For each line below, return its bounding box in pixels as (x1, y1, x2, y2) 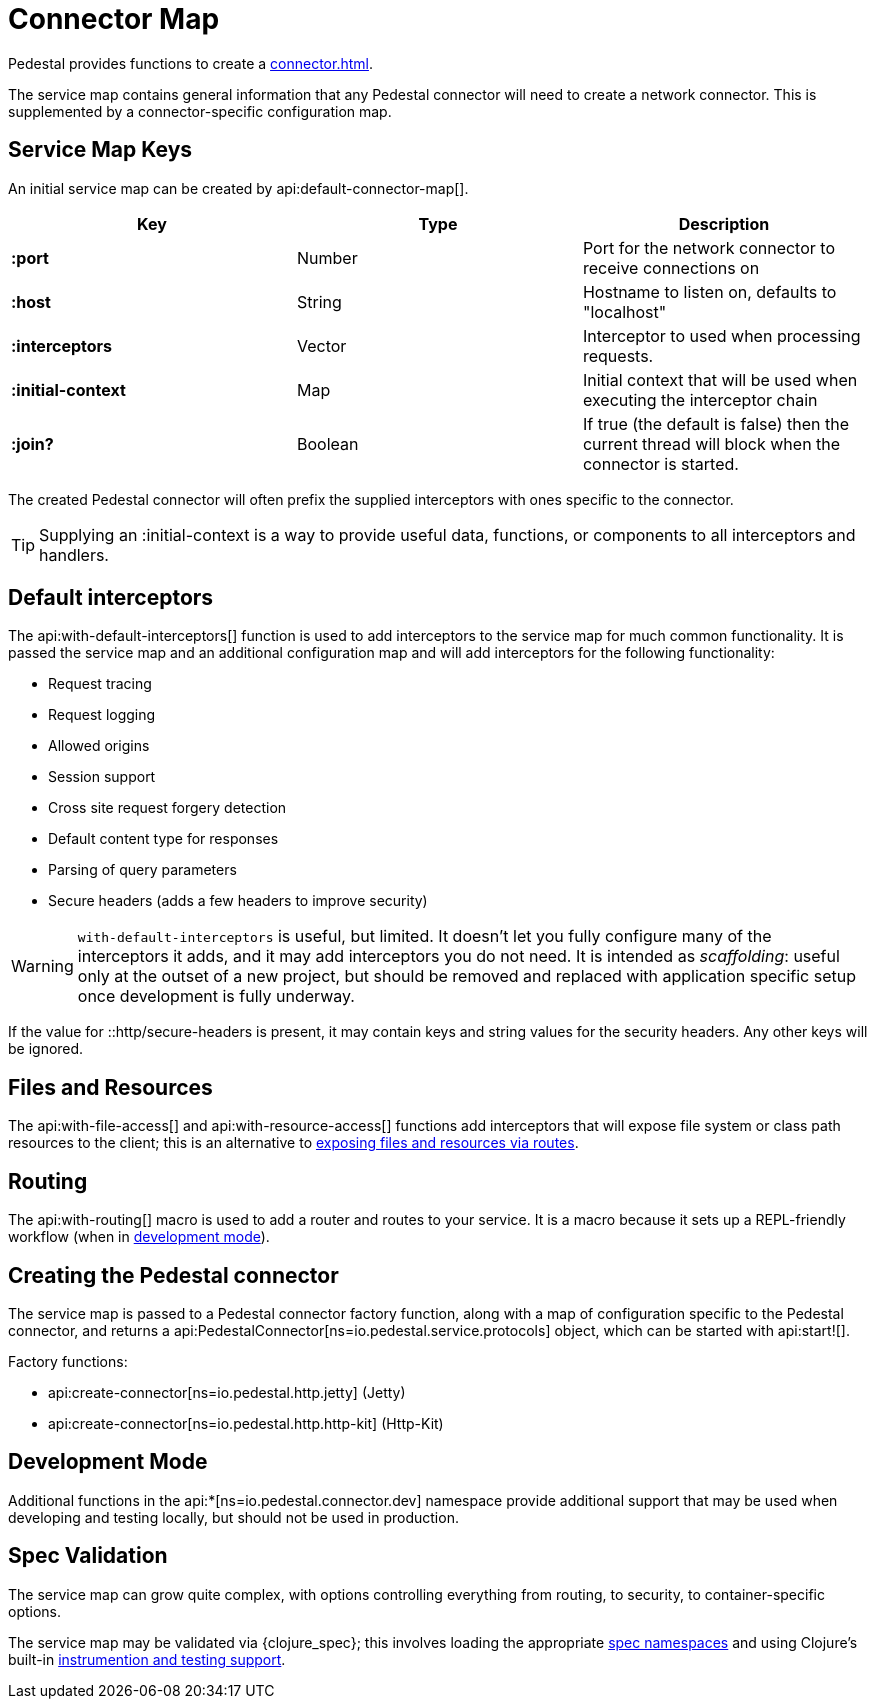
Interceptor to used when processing (582, 325, 861, 346)
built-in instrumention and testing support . (8, 1650, 286, 1668)
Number (296, 247, 358, 268)
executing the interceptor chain (582, 389, 818, 410)
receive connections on (582, 257, 760, 278)
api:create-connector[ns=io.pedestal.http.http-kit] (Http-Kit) (48, 1414, 444, 1432)
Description (678, 213, 770, 234)
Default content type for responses (48, 830, 279, 848)
